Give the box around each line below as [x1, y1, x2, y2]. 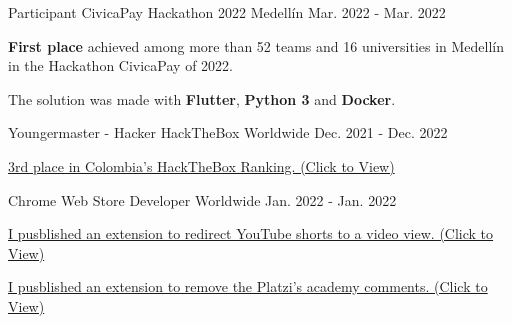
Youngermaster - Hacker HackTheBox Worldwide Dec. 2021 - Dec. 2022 [8, 122, 448, 143]
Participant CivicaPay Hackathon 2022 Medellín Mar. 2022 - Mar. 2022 [8, 2, 446, 22]
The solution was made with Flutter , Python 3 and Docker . [8, 88, 396, 109]
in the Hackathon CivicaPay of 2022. [8, 55, 233, 76]
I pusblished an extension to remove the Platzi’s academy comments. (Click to [8, 276, 488, 297]
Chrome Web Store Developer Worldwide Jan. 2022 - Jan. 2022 [8, 189, 397, 210]
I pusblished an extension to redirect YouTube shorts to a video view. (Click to [8, 223, 494, 244]
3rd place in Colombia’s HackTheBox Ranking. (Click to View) [8, 155, 395, 176]
